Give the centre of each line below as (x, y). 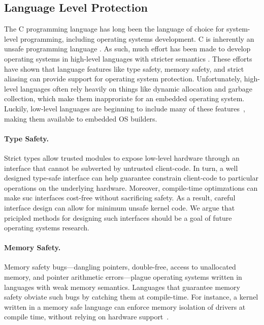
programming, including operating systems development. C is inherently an (137, 38)
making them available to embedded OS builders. (81, 118)
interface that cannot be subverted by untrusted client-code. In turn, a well (121, 168)
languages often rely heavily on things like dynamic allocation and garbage (136, 88)
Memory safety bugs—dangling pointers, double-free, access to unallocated (120, 267)
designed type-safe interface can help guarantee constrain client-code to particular (131, 178)
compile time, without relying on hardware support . (87, 317)
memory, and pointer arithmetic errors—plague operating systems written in (123, 277)
